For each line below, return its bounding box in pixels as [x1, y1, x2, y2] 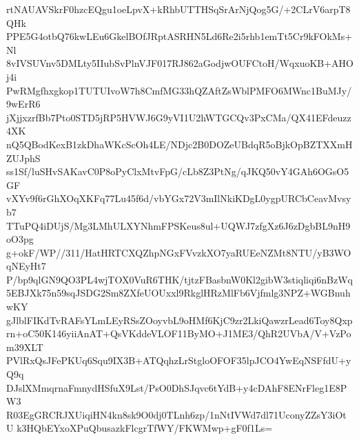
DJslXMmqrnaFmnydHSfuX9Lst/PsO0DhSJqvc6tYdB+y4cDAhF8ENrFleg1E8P [6, 380, 347, 394]
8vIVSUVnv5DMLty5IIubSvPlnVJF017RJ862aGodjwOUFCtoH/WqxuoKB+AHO [6, 56, 354, 70]
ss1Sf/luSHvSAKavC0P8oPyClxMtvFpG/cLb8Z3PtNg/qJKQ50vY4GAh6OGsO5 [6, 164, 349, 179]
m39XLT [6, 339, 43, 354]
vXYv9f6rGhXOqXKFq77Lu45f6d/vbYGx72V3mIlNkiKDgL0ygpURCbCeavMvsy [6, 191, 351, 206]
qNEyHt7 [6, 259, 46, 273]
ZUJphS [6, 150, 41, 165]
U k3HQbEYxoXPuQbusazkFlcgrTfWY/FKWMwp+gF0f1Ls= [6, 421, 273, 435]
